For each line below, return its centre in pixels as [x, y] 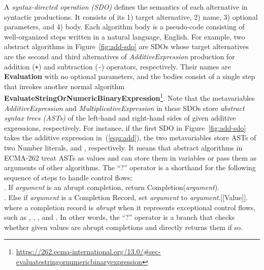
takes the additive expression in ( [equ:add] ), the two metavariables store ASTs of [130, 138]
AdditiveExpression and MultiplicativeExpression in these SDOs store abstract [124, 108]
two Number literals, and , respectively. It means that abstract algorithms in [123, 148]
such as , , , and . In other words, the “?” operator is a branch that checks [120, 217]
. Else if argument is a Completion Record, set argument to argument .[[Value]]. [126, 197]
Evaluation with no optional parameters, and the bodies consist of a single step [130, 76]
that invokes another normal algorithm [64, 86]
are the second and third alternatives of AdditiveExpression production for [120, 56]
